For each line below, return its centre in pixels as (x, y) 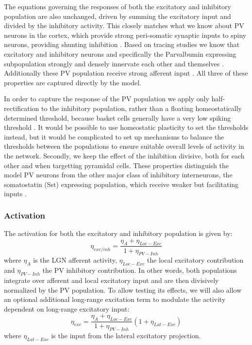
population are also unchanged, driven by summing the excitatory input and (118, 16)
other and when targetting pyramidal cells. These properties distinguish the (116, 165)
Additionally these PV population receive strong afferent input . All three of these (126, 73)
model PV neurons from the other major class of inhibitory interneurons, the (118, 175)
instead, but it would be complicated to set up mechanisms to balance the (114, 136)
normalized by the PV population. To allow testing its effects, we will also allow (123, 290)
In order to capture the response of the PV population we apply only (107, 99)
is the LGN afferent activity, (75, 260)
